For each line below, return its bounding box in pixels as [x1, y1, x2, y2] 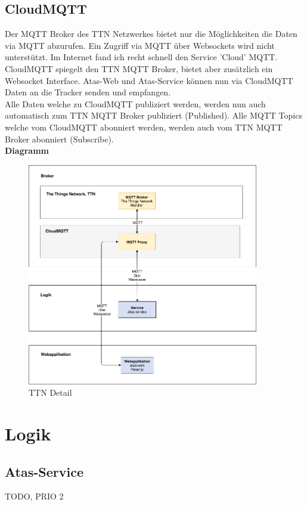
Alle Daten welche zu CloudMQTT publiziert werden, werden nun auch [5, 97, 266, 110]
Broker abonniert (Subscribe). [5, 132, 114, 145]
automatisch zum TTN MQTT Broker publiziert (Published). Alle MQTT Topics [5, 109, 302, 122]
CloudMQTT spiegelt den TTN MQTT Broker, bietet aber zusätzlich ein [5, 62, 273, 74]
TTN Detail [29, 386, 72, 399]
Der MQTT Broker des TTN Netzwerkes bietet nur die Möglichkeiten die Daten [5, 27, 297, 40]
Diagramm [5, 144, 49, 157]
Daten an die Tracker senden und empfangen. [5, 86, 171, 98]
